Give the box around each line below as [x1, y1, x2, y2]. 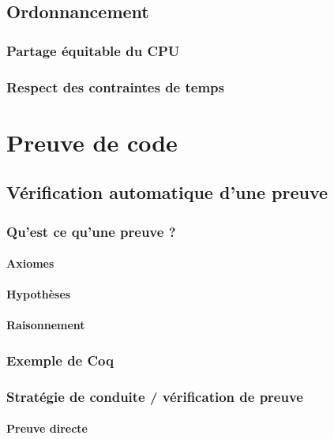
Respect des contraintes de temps [6, 77, 224, 96]
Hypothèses [6, 286, 71, 302]
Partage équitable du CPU [6, 40, 180, 60]
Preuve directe [6, 420, 88, 437]
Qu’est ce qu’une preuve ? [6, 221, 176, 241]
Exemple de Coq [6, 350, 114, 370]
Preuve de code [6, 126, 178, 158]
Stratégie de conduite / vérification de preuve [6, 386, 303, 406]
